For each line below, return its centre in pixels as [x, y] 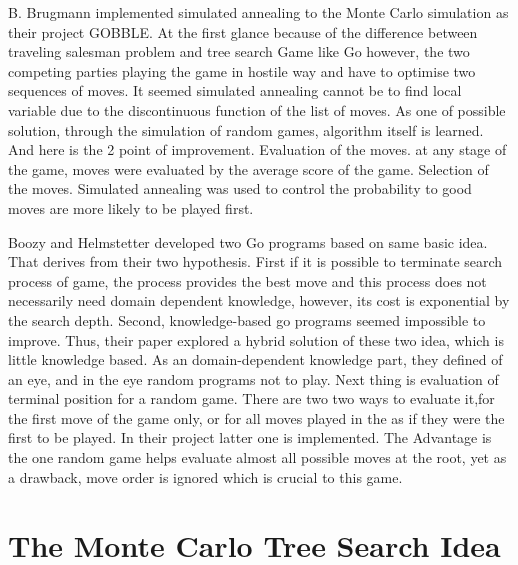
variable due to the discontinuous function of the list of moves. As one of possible [257, 109]
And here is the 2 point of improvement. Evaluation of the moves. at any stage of [257, 149]
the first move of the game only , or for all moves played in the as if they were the [256, 417]
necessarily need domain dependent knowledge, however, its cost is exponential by [259, 300]
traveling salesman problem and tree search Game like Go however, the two [239, 51]
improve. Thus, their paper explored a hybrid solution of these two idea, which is [256, 339]
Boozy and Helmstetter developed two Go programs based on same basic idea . [248, 241]
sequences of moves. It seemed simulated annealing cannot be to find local [235, 90]
